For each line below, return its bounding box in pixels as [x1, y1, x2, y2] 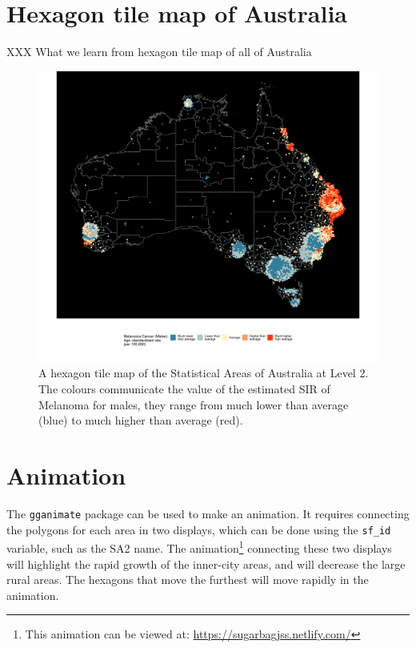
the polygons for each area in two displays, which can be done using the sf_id [6, 521, 391, 537]
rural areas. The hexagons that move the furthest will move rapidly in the [6, 571, 369, 588]
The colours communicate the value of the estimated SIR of [38, 380, 330, 397]
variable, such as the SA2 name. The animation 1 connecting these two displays [6, 537, 392, 556]
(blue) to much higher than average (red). [38, 412, 243, 429]
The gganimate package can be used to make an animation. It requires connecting [6, 505, 410, 521]
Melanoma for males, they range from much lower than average [38, 396, 349, 413]
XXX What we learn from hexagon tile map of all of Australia [6, 43, 312, 60]
